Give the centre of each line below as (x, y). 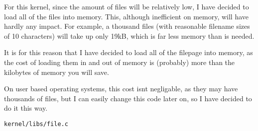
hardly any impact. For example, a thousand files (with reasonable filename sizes (127, 26)
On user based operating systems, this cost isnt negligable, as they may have (121, 89)
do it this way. (26, 108)
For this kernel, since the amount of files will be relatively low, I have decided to (127, 6)
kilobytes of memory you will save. (57, 72)
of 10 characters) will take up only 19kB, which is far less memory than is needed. (129, 35)
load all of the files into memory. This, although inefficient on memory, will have (127, 16)
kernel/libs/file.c (36, 124)
